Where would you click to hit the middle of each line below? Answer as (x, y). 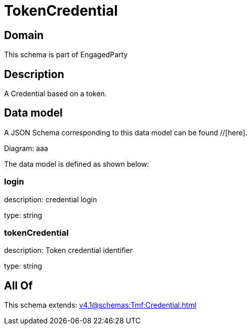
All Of (18, 285)
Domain (24, 35)
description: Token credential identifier (68, 250)
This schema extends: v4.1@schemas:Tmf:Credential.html (100, 305)
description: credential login (51, 199)
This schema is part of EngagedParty (66, 55)
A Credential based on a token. (55, 94)
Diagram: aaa (26, 148)
